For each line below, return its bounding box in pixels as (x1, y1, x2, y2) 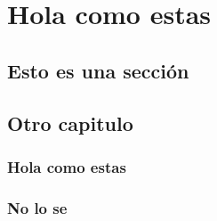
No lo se (7, 196, 68, 218)
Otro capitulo (7, 109, 133, 136)
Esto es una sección (7, 56, 189, 84)
